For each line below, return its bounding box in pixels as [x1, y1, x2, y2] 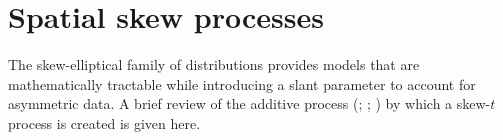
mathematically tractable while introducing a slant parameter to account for [8, 73, 476, 94]
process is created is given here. [8, 112, 201, 133]
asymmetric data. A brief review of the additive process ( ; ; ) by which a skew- [8, 93, 491, 114]
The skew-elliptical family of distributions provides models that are [8, 54, 420, 75]
